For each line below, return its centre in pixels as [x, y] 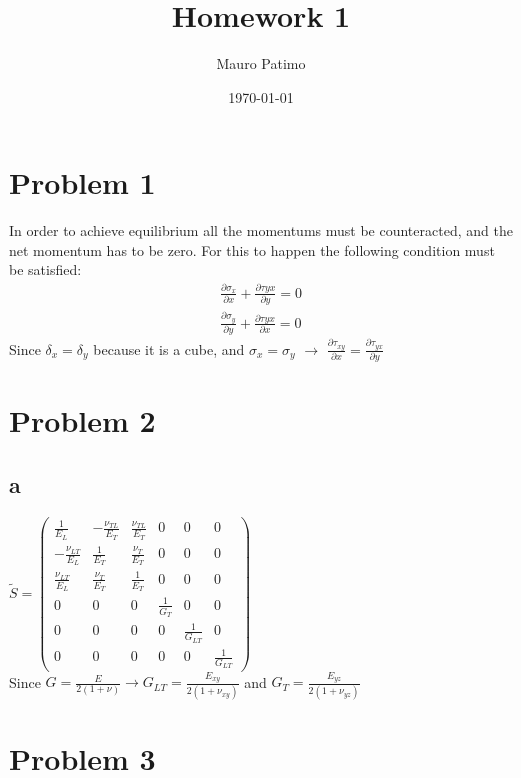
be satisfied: [45, 269]
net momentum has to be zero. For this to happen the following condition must [252, 249]
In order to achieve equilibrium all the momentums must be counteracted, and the [261, 230]
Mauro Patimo [261, 63]
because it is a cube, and [169, 348]
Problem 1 [82, 182]
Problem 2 [82, 420]
